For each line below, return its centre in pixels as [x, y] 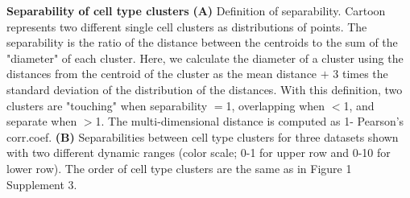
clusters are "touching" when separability [107, 105]
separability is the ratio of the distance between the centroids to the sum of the [202, 42]
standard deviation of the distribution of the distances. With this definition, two [205, 89]
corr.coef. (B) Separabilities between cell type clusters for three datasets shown [203, 136]
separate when [42, 121]
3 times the [360, 74]
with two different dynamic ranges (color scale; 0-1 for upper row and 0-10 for [199, 153]
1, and [359, 105]
